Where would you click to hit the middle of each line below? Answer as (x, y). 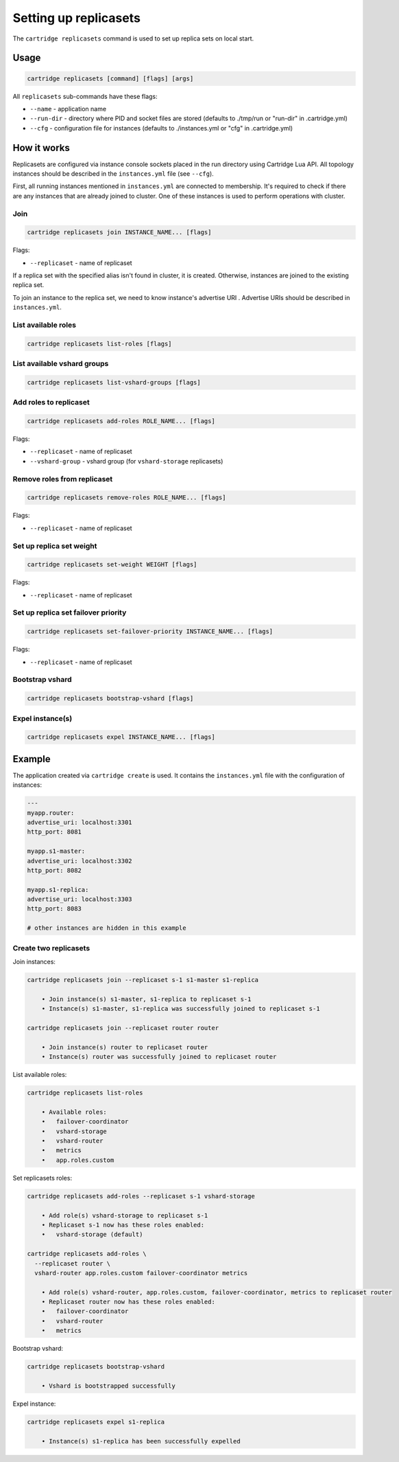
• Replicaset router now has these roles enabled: (128, 1302)
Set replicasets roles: (42, 1178)
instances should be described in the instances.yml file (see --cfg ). (113, 174)
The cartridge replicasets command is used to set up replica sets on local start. (133, 38)
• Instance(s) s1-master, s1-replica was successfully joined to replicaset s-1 (181, 1009)
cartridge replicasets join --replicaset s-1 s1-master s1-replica (143, 980)
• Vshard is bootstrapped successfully (109, 1386)
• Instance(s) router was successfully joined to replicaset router (159, 1057)
